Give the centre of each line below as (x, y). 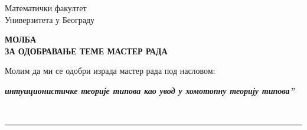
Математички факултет (46, 8)
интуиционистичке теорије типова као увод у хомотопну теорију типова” (150, 90)
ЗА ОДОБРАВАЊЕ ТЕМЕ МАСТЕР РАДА (86, 51)
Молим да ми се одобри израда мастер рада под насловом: (110, 71)
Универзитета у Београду (50, 19)
